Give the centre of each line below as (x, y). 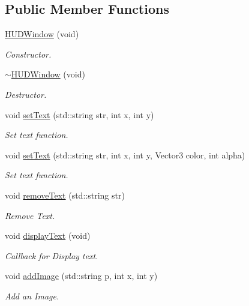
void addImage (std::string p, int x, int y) (81, 276)
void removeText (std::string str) (65, 195)
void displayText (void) (48, 235)
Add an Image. (32, 295)
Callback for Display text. (52, 255)
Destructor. (26, 94)
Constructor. (28, 54)
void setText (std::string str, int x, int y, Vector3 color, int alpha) (125, 154)
